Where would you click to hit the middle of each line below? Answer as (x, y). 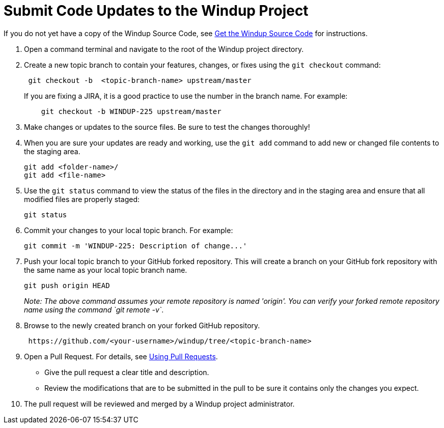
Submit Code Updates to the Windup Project (156, 11)
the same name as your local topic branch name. (106, 270)
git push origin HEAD (67, 285)
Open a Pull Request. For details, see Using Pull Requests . (121, 356)
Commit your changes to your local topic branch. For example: (129, 230)
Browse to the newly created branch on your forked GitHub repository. (142, 325)
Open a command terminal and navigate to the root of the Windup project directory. (164, 49)
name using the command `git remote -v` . (94, 309)
